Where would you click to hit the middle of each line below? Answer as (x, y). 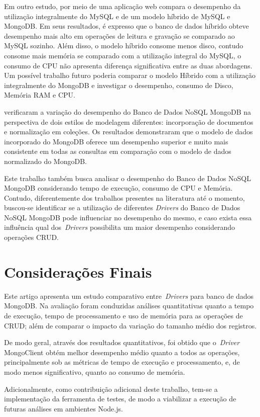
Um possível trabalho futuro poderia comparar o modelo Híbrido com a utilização (130, 75)
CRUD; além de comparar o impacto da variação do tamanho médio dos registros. (131, 325)
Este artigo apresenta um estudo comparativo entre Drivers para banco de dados (129, 296)
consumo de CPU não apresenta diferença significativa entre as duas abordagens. (128, 65)
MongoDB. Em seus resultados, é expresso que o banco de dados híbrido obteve (126, 26)
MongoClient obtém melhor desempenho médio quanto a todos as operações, (122, 352)
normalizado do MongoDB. (45, 161)
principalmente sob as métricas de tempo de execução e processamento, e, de (122, 362)
